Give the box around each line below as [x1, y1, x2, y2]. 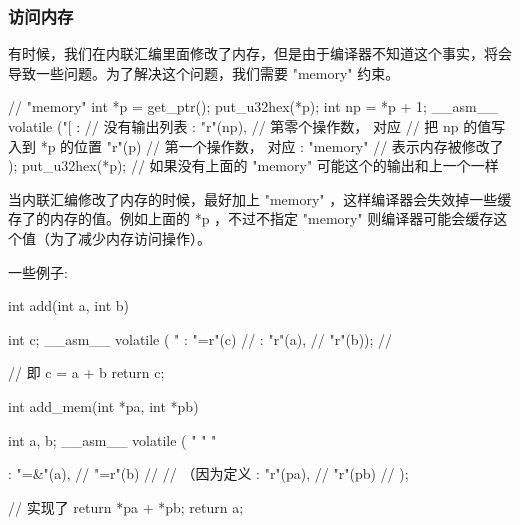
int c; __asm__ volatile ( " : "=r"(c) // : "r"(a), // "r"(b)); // [8, 328, 393, 349]
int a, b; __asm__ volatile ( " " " [8, 429, 217, 450]
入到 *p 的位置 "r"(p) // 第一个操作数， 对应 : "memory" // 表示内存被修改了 [8, 135, 504, 156]
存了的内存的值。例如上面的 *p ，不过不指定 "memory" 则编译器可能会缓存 [8, 208, 494, 229]
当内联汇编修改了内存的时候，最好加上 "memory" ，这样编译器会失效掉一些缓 [8, 188, 512, 209]
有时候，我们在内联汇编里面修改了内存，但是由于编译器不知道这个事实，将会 [8, 43, 512, 64]
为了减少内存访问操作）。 [49, 227, 211, 248]
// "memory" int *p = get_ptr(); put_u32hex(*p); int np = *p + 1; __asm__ [8, 96, 498, 117]
